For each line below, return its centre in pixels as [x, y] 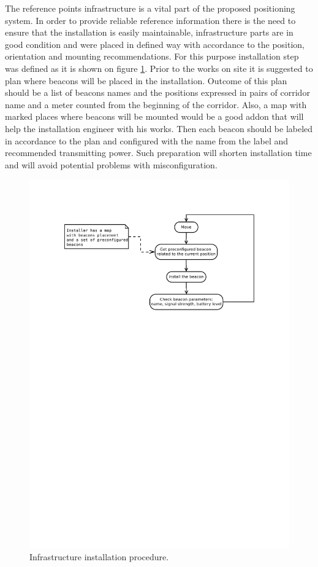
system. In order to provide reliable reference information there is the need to [150, 20]
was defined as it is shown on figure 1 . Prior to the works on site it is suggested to [159, 68]
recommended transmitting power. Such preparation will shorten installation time [158, 153]
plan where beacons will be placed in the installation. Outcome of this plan [146, 80]
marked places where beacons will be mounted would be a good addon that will [154, 116]
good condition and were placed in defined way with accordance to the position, [155, 44]
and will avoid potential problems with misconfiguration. [111, 164]
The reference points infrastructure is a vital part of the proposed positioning [150, 8]
